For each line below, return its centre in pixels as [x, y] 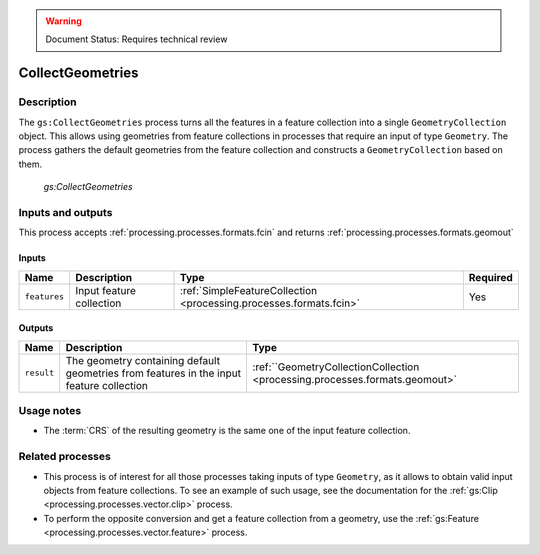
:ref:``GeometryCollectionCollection [336, 367]
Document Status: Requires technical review [136, 39]
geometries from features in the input [153, 373]
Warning [63, 21]
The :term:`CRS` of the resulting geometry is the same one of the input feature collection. [227, 431]
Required [491, 277]
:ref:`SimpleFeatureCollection [249, 290]
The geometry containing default [142, 360]
